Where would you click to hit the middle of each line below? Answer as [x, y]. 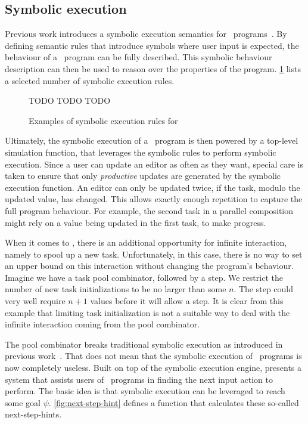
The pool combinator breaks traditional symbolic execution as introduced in [144, 344]
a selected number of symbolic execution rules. [90, 80]
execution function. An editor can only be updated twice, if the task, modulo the [153, 187]
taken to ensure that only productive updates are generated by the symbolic [143, 176]
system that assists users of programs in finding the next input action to [139, 379]
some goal [23, 402]
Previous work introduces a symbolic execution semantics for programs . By [146, 34]
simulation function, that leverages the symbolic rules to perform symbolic [141, 152]
